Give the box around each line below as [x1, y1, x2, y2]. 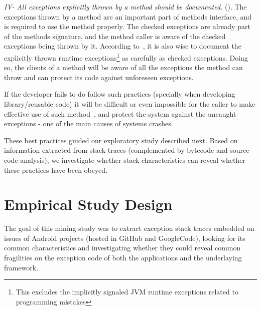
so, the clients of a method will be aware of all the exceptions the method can [4, 62, 243, 73]
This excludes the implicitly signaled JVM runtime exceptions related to [16, 286, 238, 297]
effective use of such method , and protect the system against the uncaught [4, 108, 236, 119]
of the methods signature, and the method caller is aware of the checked [4, 31, 226, 41]
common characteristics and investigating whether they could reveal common [4, 242, 241, 253]
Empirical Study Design [4, 194, 173, 214]
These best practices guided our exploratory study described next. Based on [4, 135, 238, 145]
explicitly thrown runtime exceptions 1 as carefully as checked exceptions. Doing [4, 51, 248, 63]
